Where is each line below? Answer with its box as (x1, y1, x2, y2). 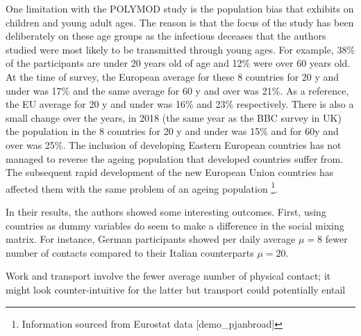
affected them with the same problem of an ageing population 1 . (6, 179, 278, 195)
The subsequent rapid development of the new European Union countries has (6, 165, 334, 179)
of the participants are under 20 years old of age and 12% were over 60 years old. (6, 56, 351, 70)
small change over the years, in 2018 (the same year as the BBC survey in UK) (6, 110, 342, 125)
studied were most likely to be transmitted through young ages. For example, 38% (6, 42, 355, 56)
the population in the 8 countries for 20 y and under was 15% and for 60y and (6, 124, 339, 138)
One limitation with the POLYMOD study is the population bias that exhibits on (6, 1, 354, 15)
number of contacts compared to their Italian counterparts (6, 245, 254, 259)
